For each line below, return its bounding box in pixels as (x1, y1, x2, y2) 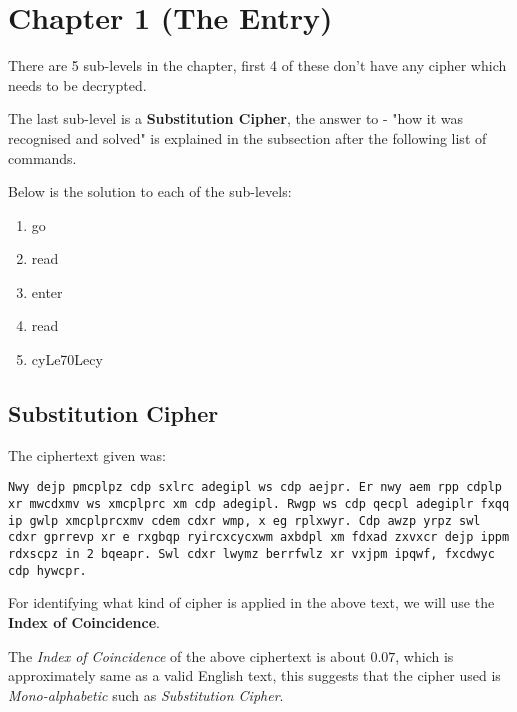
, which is (395, 645, 454, 666)
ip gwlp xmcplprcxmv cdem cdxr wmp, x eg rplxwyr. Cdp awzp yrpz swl (8, 513, 481, 528)
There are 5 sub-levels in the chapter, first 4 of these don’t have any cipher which (8, 55, 507, 76)
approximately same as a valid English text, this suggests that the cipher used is (8, 665, 501, 686)
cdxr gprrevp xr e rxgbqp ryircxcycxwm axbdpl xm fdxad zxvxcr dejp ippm (8, 530, 510, 545)
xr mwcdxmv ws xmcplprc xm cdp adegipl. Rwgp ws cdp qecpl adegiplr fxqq (8, 497, 510, 512)
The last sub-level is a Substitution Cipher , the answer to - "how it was (8, 108, 463, 129)
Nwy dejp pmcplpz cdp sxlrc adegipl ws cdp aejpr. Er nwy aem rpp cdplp (8, 480, 502, 495)
